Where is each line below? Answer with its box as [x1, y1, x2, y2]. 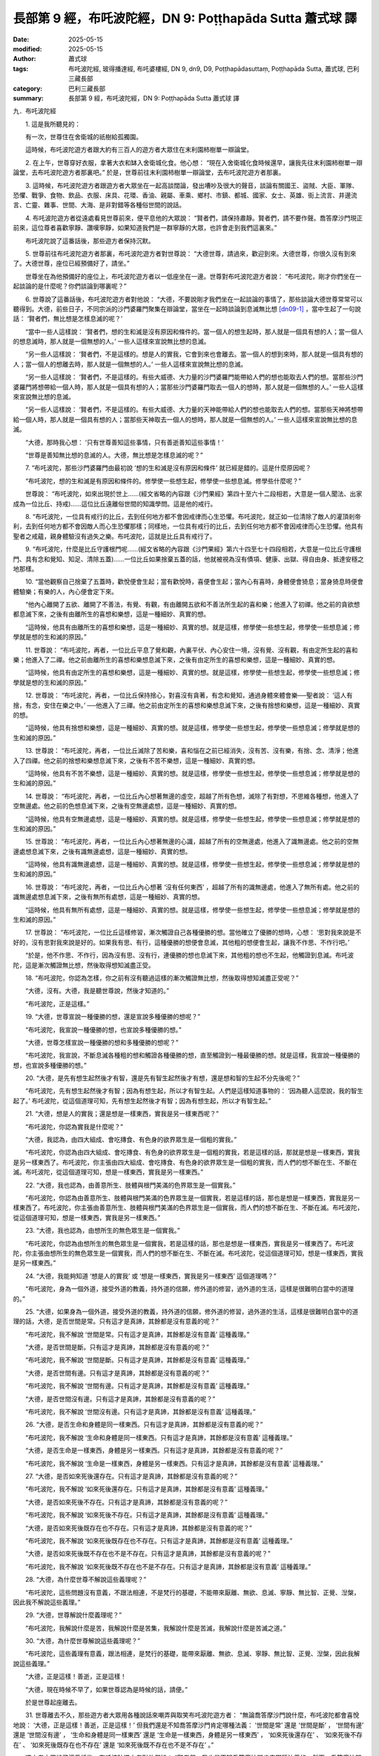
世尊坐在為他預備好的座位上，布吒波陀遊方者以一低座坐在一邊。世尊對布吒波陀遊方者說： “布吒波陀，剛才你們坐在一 [25, 272, 362, 280]
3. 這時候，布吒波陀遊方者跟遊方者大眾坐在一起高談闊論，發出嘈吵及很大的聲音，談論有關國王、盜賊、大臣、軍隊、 [25, 181, 359, 190]
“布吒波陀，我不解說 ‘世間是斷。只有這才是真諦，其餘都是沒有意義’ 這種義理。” [25, 1356, 250, 1364]
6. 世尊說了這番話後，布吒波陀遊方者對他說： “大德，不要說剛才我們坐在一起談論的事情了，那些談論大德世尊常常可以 [25, 295, 363, 303]
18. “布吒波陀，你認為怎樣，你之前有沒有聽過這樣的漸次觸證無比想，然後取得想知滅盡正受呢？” [25, 974, 299, 982]
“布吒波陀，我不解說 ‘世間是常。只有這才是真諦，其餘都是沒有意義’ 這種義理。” [25, 1330, 250, 1338]
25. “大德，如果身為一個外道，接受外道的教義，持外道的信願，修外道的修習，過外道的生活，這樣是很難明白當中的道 [25, 1307, 359, 1316]
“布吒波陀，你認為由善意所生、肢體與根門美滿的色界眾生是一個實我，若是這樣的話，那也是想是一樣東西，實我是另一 [25, 1194, 361, 1202]
